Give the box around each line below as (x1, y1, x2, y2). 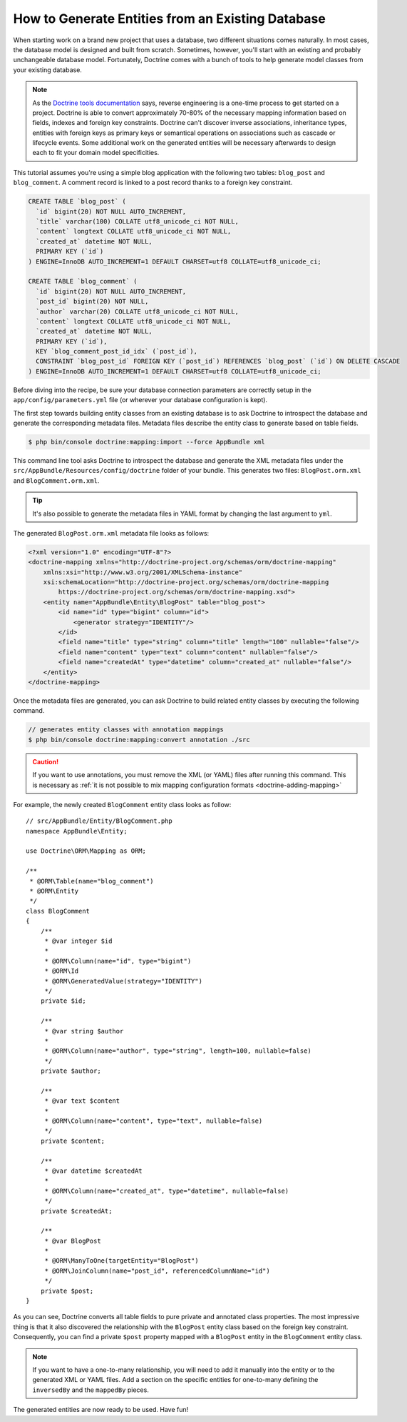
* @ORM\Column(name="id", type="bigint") (44, 957, 192, 965)
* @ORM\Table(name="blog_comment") (29, 877, 154, 885)
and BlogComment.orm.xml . (13, 476, 100, 485)
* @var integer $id (44, 936, 113, 945)
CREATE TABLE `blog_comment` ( (28, 277, 138, 286)
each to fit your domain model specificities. (32, 149, 160, 157)
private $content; (40, 1136, 105, 1145)
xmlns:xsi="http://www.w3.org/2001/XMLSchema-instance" (43, 568, 243, 576)
